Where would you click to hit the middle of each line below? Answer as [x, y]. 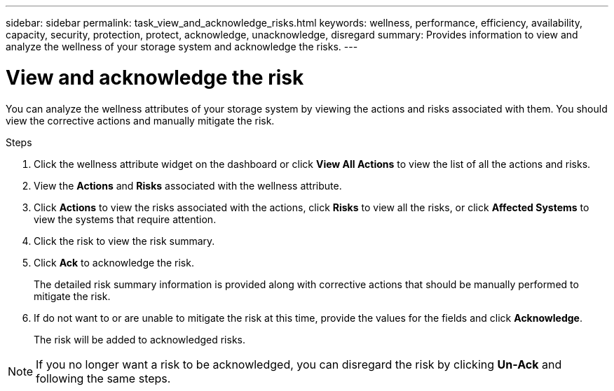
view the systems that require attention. [125, 219]
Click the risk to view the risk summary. [124, 241]
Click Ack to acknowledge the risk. [114, 262]
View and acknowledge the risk [155, 77]
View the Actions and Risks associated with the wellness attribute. [188, 185]
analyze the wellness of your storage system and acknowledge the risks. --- [182, 47]
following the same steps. [103, 378]
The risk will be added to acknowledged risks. [140, 339]
